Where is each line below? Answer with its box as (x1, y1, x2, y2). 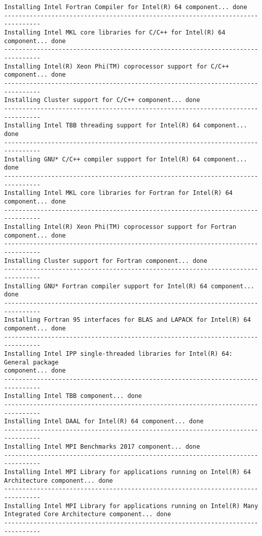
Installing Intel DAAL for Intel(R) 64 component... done (4, 418, 204, 425)
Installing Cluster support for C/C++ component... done (4, 96, 200, 104)
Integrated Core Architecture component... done (4, 511, 171, 518)
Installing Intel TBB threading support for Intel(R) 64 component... (4, 122, 247, 129)
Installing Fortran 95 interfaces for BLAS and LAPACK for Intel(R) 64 (4, 316, 251, 324)
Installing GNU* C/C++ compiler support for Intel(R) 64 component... (4, 155, 247, 163)
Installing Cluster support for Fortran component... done (4, 257, 207, 264)
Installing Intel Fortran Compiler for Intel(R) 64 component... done (4, 4, 247, 11)
